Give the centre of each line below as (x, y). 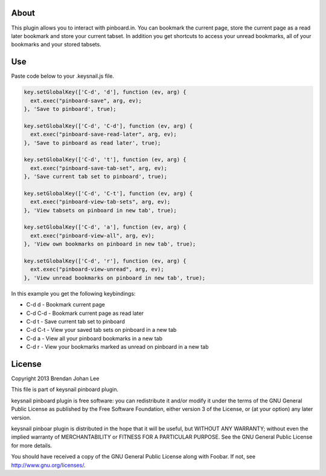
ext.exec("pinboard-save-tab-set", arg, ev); (99, 168)
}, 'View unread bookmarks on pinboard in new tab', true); (115, 278)
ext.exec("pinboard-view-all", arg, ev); (93, 236)
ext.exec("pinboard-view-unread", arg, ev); (97, 269)
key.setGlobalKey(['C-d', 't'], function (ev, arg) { (105, 160)
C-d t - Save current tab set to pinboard (75, 321)
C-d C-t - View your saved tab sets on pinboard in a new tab (101, 330)
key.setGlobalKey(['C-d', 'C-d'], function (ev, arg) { (108, 126)
